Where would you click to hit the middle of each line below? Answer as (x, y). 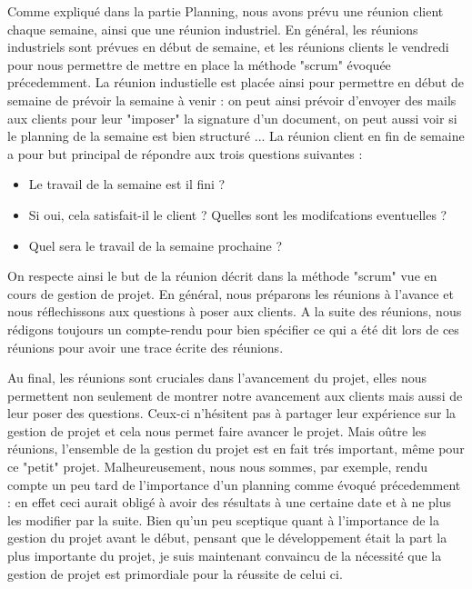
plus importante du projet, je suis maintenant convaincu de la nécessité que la (225, 556)
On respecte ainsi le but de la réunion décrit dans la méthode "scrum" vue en (222, 276)
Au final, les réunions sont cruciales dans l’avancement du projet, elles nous (217, 378)
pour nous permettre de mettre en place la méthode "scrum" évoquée (199, 64)
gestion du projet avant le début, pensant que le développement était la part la (227, 538)
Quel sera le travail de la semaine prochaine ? (156, 245)
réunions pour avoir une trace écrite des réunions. (146, 347)
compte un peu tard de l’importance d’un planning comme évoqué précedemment (234, 484)
